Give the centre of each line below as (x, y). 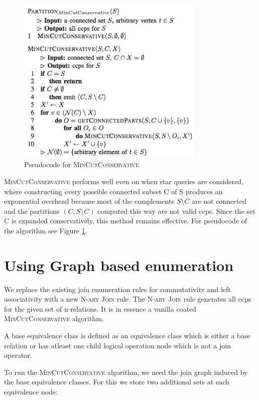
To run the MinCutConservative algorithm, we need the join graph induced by (126, 372)
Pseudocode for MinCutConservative (82, 164)
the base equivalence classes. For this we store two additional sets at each (117, 382)
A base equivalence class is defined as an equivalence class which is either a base (127, 336)
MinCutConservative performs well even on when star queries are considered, (124, 181)
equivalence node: (31, 391)
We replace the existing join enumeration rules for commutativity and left (117, 289)
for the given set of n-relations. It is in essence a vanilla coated (100, 308)
